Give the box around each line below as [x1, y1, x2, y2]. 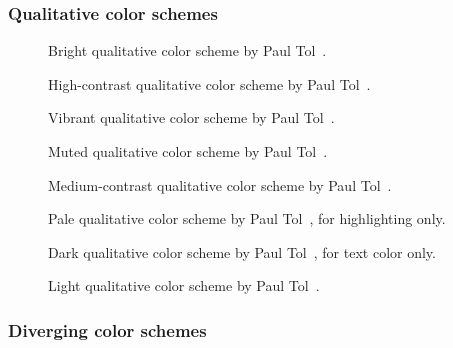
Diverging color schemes [8, 317, 207, 342]
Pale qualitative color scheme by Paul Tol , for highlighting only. [48, 208, 446, 229]
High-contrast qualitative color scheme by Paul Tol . [48, 73, 371, 94]
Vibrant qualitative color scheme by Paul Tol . [48, 107, 335, 128]
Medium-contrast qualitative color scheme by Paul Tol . [48, 174, 392, 195]
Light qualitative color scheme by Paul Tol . [48, 275, 320, 296]
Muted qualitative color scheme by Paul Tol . [48, 141, 328, 161]
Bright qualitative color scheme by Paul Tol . [48, 40, 327, 61]
